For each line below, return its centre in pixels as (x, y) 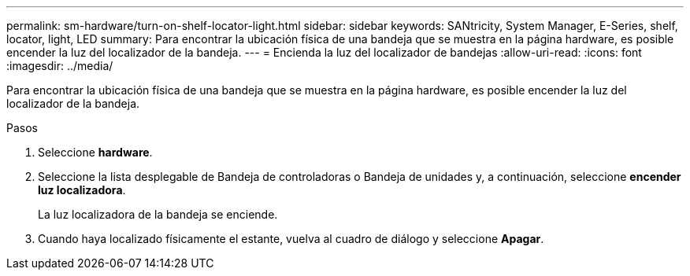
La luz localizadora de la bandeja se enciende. (158, 214)
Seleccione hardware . (95, 152)
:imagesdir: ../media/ (60, 66)
